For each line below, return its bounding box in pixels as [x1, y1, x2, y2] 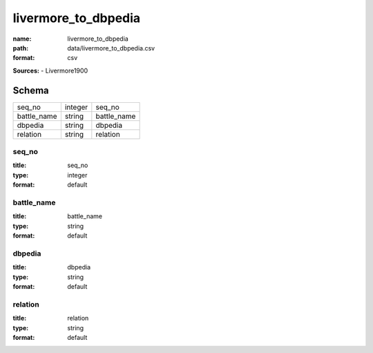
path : [12, 44, 29, 52]
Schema [12, 84, 50, 96]
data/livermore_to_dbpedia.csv [67, 44, 155, 52]
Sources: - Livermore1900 [12, 66, 88, 75]
